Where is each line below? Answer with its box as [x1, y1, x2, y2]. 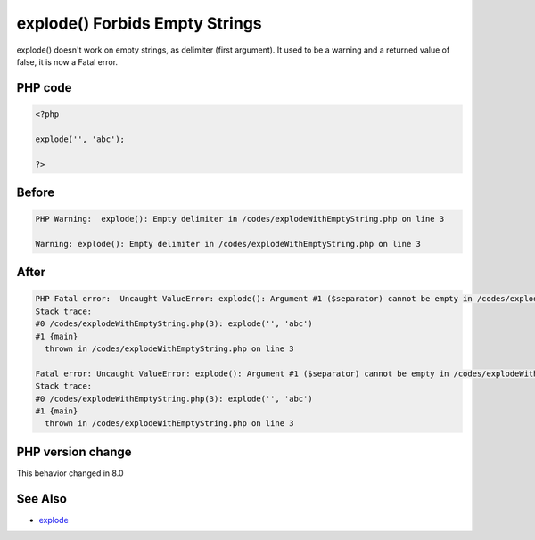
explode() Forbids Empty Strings [16, 13, 262, 33]
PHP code [16, 80, 72, 95]
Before [16, 184, 55, 200]
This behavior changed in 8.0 [16, 468, 124, 479]
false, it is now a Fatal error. [16, 56, 119, 67]
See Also [16, 491, 67, 506]
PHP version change [16, 444, 133, 459]
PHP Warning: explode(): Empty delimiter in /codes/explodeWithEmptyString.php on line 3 [35, 214, 445, 225]
